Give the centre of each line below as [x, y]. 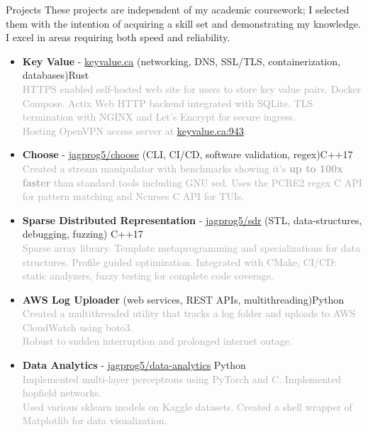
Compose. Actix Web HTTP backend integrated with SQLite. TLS [168, 103]
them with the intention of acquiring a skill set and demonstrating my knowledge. [183, 23]
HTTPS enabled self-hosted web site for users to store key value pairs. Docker [192, 88]
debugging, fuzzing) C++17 [83, 234]
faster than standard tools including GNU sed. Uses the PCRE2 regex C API [192, 182]
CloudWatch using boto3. [78, 327]
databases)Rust [56, 75]
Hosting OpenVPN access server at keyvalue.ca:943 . [134, 130]
